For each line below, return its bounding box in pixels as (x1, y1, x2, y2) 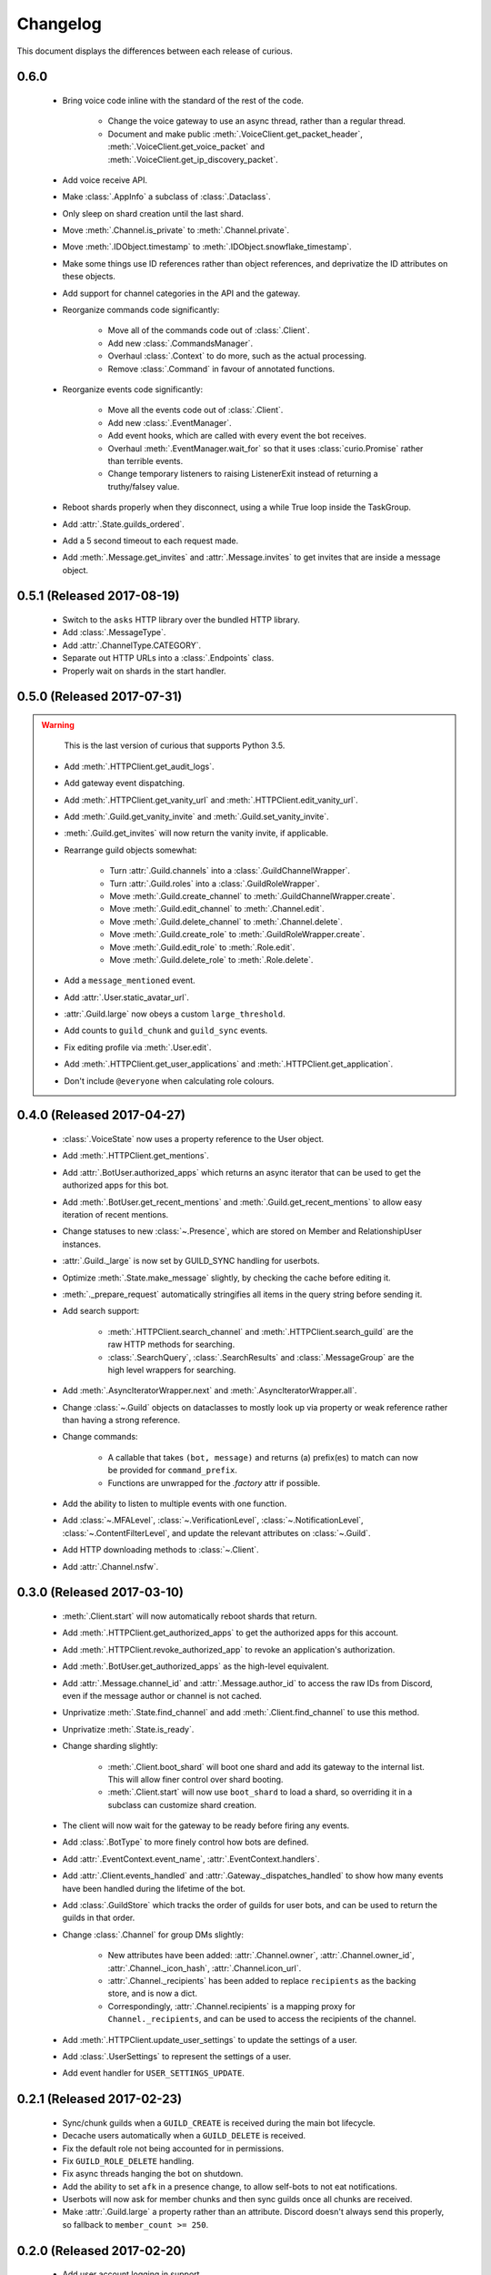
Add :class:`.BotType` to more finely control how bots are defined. (62, 1836, 309, 1847)
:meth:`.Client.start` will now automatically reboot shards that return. (62, 1611, 317, 1622)
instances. (62, 1239, 102, 1249)
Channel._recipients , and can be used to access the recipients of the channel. (107, 2014, 416, 2025)
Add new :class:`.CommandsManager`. (107, 338, 254, 349)
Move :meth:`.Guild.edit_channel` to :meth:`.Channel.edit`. (109, 904, 325, 915)
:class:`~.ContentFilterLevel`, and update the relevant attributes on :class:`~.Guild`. (62, 1527, 371, 1538)
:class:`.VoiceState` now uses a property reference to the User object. (62, 1134, 325, 1145)
